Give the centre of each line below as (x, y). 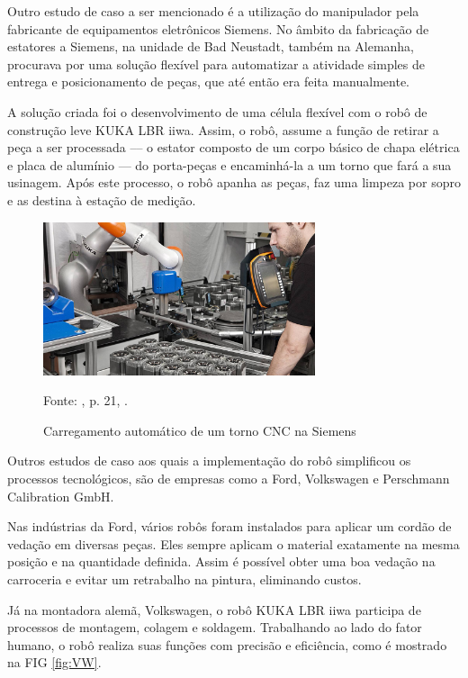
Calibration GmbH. (61, 496)
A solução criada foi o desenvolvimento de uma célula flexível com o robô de (217, 111)
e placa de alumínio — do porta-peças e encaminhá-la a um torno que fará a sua (229, 164)
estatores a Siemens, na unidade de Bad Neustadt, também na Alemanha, (211, 46)
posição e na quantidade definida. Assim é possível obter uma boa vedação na (221, 561)
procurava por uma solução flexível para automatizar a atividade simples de (216, 63)
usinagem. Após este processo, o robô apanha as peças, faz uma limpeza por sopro (234, 182)
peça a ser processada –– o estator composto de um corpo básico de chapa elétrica (234, 147)
